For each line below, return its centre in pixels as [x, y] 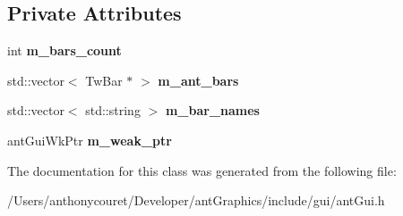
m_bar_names [212, 110]
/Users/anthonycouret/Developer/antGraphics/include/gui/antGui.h [196, 200]
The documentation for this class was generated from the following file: [202, 170]
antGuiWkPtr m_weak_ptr [90, 140]
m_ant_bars [198, 80]
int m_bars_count [64, 50]
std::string [113, 110]
